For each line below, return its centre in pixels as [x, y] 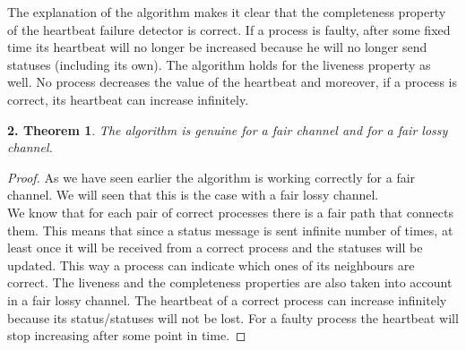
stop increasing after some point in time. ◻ [127, 335]
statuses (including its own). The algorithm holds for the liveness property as [219, 64]
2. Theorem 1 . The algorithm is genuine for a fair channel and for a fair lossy [228, 129]
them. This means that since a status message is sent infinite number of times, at [230, 230]
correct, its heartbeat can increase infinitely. [128, 99]
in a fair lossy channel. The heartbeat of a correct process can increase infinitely [227, 299]
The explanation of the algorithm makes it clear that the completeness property [227, 12]
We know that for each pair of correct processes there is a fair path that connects [231, 212]
